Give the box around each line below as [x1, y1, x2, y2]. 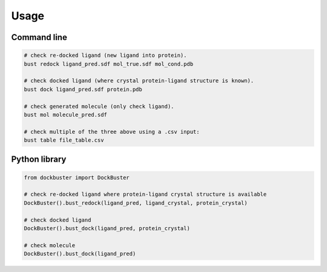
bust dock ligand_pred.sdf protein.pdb [24, 85, 142, 93]
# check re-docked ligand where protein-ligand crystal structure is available [24, 191, 267, 198]
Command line [11, 32, 68, 42]
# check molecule [24, 242, 76, 248]
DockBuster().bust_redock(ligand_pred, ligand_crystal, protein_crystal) [24, 199, 248, 206]
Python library [11, 154, 67, 165]
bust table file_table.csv [24, 137, 104, 144]
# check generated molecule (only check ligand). [24, 103, 174, 110]
